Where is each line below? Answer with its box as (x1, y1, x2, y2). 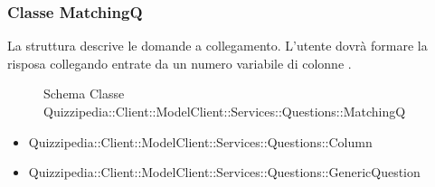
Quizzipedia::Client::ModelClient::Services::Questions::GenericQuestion (28, 163, 421, 182)
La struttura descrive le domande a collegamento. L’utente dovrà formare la (7, 36, 428, 55)
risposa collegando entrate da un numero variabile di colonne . (7, 53, 352, 72)
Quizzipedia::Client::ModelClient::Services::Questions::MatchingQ (43, 102, 406, 120)
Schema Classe (43, 84, 125, 103)
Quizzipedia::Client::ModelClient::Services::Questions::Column (28, 132, 373, 151)
